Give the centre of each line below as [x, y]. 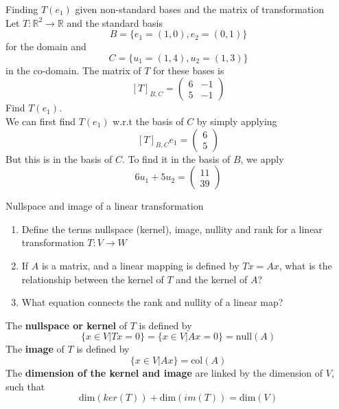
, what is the [305, 265]
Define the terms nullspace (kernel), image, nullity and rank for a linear [172, 229]
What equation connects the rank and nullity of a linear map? [152, 302]
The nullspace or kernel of [67, 325]
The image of [35, 349]
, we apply [262, 158]
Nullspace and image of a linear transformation [105, 206]
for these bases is [189, 70]
